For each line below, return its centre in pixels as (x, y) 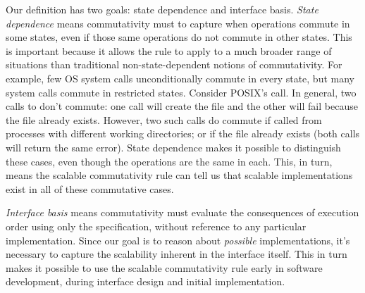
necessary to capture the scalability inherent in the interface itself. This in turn (177, 254)
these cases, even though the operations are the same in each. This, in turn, (169, 161)
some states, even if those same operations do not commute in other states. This (179, 37)
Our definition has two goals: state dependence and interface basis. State (162, 9)
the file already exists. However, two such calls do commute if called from (164, 119)
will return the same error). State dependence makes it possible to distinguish (173, 147)
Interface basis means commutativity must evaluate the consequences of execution (182, 212)
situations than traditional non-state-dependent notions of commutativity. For (174, 64)
